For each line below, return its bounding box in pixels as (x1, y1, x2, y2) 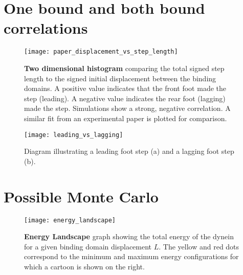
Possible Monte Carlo (4, 186, 159, 207)
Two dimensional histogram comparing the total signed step (24, 62, 225, 73)
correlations (4, 17, 88, 38)
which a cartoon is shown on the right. (24, 261, 145, 271)
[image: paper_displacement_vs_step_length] (24, 48, 178, 56)
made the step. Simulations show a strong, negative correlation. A (24, 103, 231, 113)
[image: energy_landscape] (24, 216, 116, 224)
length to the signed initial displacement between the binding (24, 73, 216, 83)
